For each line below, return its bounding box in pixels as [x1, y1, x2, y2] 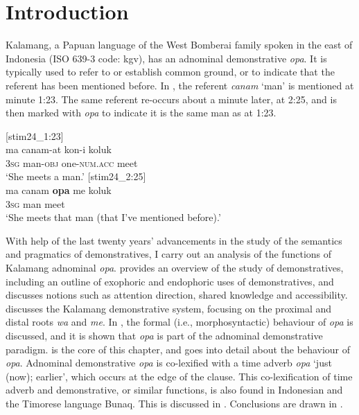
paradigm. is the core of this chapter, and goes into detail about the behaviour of [6, 342, 351, 356]
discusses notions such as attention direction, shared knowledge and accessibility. [6, 288, 348, 302]
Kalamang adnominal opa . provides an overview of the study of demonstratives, [6, 261, 344, 275]
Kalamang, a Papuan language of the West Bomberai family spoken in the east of [6, 37, 353, 52]
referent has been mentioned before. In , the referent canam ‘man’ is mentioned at [6, 78, 354, 92]
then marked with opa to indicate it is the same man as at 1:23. [6, 105, 277, 120]
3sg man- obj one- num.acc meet [6, 155, 138, 170]
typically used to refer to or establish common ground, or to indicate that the [6, 64, 335, 79]
